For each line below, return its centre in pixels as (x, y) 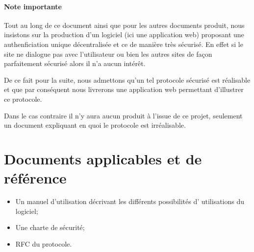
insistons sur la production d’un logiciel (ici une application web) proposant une (124, 34)
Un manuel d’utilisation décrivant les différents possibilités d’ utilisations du (130, 201)
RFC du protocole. (44, 243)
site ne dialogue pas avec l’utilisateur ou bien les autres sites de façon (108, 54)
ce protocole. (23, 99)
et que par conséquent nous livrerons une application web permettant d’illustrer (124, 89)
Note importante (33, 6)
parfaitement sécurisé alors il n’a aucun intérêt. (75, 63)
